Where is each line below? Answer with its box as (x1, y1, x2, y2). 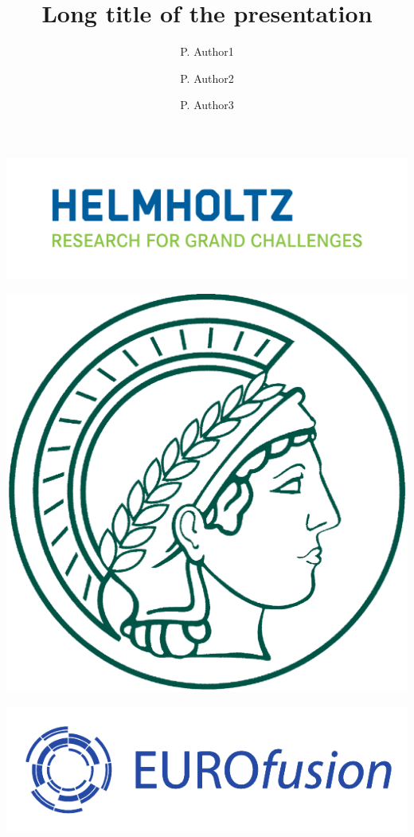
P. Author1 (180, 43, 234, 60)
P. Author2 (180, 69, 234, 86)
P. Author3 (180, 96, 234, 113)
